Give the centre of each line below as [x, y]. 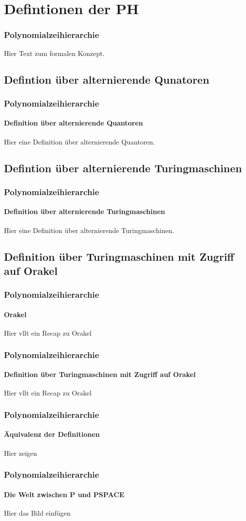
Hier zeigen [21, 453]
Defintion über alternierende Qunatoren [107, 79]
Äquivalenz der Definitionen [52, 434]
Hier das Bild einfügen [37, 512]
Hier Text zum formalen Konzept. [54, 53]
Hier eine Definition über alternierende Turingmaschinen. [89, 230]
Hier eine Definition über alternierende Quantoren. [79, 141]
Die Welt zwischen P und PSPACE [64, 494]
